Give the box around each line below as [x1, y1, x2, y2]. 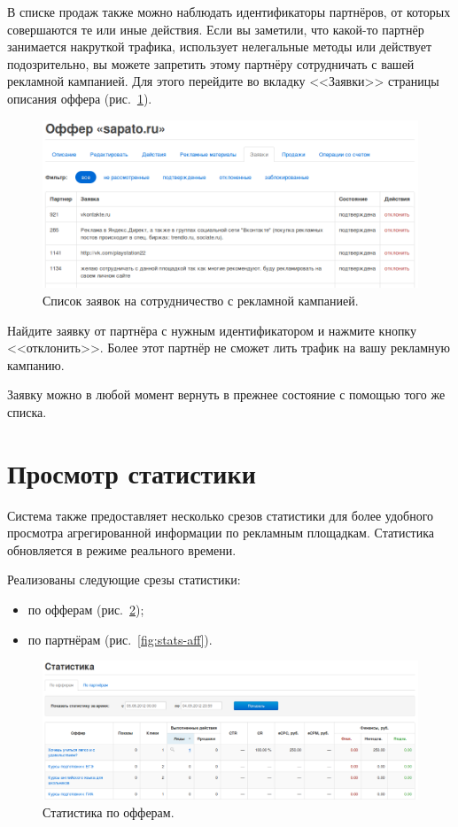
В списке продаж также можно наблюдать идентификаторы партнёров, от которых [7, 3, 451, 20]
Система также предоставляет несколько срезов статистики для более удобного [7, 506, 434, 524]
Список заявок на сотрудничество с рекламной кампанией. [43, 290, 359, 309]
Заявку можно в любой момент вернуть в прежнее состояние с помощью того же [7, 385, 446, 404]
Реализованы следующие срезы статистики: [7, 570, 241, 589]
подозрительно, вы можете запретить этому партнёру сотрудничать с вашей [7, 54, 415, 73]
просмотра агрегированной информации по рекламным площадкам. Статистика [7, 523, 435, 542]
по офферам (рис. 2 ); [27, 600, 144, 618]
